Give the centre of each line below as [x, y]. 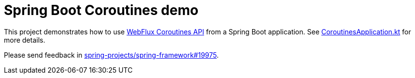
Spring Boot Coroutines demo [101, 10]
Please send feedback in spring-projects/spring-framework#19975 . [111, 55]
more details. [25, 40]
